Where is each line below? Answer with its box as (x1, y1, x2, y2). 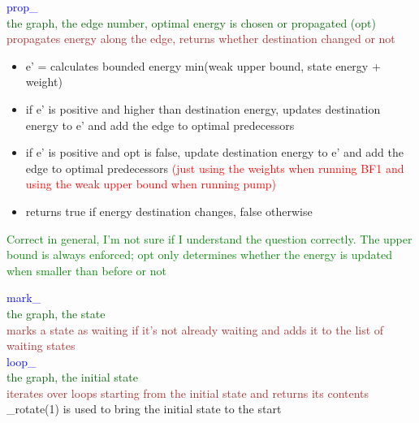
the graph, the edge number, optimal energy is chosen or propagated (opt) (6, 14, 376, 31)
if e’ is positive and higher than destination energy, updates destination (25, 100, 381, 117)
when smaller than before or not (6, 261, 166, 278)
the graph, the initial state (6, 369, 138, 386)
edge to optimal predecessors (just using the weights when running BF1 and (25, 159, 404, 176)
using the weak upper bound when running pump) (25, 175, 277, 192)
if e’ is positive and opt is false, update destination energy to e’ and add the (25, 144, 404, 161)
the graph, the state (6, 304, 106, 322)
